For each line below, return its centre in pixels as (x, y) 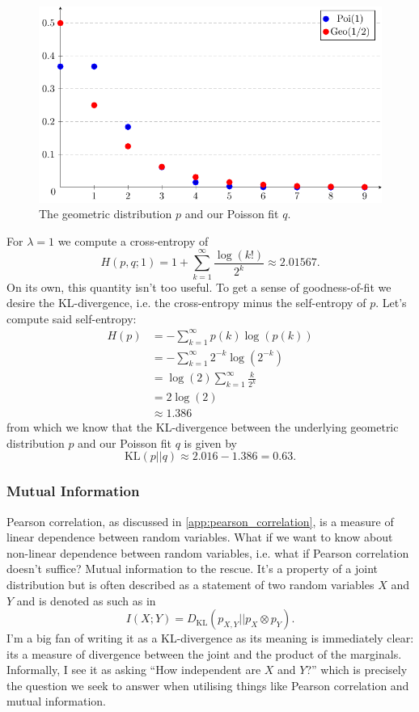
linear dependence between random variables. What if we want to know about (200, 537)
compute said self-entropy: (72, 318)
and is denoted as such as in (86, 600)
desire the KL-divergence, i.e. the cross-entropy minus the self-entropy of (186, 303)
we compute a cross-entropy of (133, 240)
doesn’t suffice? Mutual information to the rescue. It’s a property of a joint (192, 569)
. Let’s (391, 303)
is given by (210, 442)
